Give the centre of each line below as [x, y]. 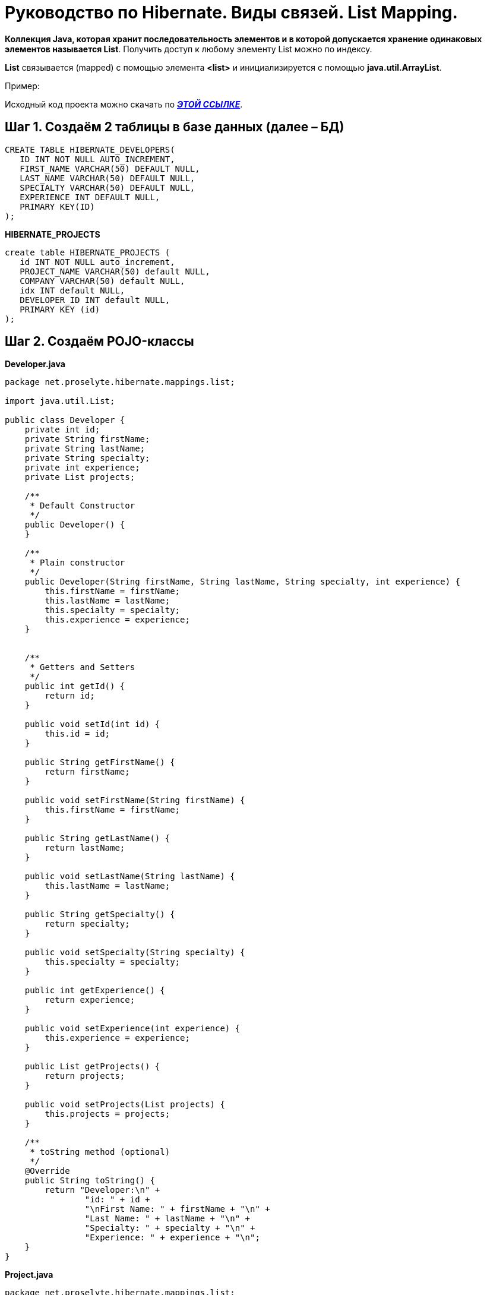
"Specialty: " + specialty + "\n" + [170, 1228]
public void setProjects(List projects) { [125, 1105]
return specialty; [87, 924]
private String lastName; [85, 449]
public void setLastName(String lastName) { [130, 877]
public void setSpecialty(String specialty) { [135, 953]
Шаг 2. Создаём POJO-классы [99, 342]
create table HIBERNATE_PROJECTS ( [88, 252]
